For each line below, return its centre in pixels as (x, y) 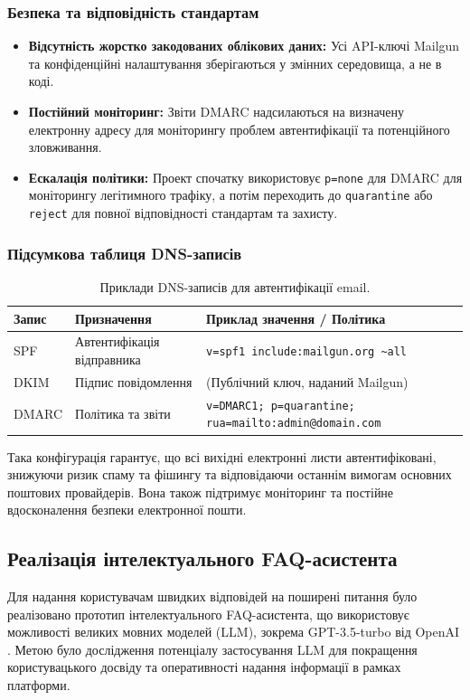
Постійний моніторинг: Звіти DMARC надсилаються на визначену (216, 111)
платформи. (39, 685)
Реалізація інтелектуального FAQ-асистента (202, 558)
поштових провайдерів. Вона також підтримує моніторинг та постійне (201, 492)
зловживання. (65, 147)
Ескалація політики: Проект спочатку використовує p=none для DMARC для (245, 177)
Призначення (113, 318)
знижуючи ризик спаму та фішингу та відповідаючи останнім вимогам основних (230, 474)
